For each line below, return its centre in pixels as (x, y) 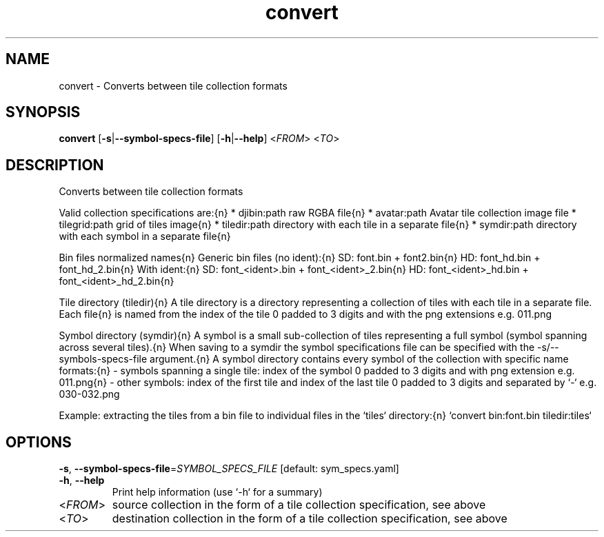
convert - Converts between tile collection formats (173, 85)
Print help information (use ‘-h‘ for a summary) (217, 492)
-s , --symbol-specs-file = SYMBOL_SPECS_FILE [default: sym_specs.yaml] (229, 469)
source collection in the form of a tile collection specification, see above (299, 505)
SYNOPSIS (43, 112)
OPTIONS (39, 442)
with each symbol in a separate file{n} (145, 236)
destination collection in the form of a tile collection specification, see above (310, 519)
